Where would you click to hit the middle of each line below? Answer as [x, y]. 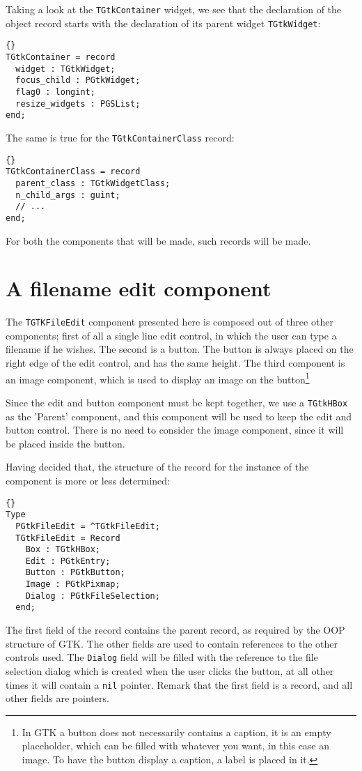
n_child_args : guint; [68, 195]
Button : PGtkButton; [75, 573]
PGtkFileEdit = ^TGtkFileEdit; [88, 526]
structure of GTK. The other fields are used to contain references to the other [172, 643]
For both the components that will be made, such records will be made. [158, 240]
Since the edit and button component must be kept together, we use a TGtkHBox [177, 402]
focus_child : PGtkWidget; [78, 81]
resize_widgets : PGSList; [78, 104]
